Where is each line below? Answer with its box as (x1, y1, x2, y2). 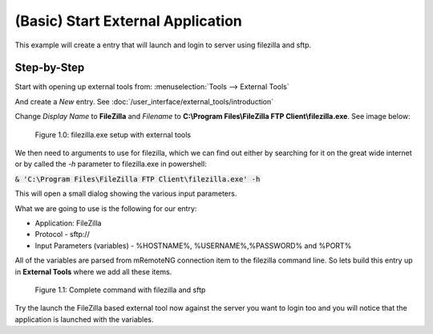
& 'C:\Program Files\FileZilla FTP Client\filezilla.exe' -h (14, 174, 261, 184)
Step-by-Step (14, 61, 85, 75)
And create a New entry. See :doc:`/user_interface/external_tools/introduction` (14, 96, 274, 106)
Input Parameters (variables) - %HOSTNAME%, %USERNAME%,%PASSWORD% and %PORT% (34, 241, 352, 250)
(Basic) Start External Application (14, 12, 242, 30)
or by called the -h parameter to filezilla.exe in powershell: (14, 159, 208, 169)
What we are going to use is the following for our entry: (14, 203, 197, 213)
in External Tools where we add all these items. (14, 267, 172, 276)
